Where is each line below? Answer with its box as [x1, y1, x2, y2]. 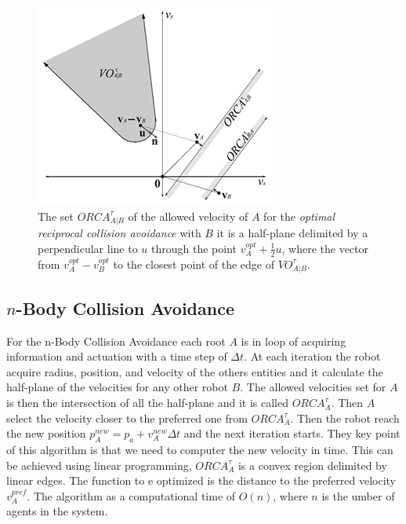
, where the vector [281, 240, 369, 256]
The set [38, 207, 74, 224]
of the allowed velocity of [128, 207, 248, 224]
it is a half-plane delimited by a [216, 225, 368, 241]
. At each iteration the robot [244, 348, 381, 365]
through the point [151, 240, 237, 256]
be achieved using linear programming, [6, 456, 192, 473]
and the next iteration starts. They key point [183, 425, 401, 442]
